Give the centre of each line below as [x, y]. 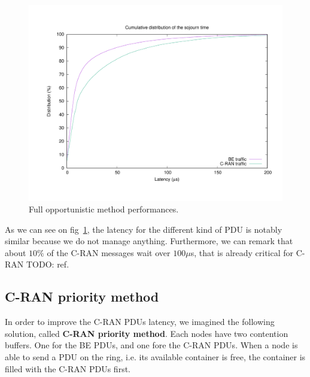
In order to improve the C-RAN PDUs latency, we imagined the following [140, 322]
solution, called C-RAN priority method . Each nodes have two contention [147, 333]
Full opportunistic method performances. [104, 209]
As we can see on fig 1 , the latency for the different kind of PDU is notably [144, 229]
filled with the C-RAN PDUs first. [68, 368]
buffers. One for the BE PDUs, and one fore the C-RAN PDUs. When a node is [151, 345]
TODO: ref [46, 264]
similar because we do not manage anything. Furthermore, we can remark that [149, 241]
